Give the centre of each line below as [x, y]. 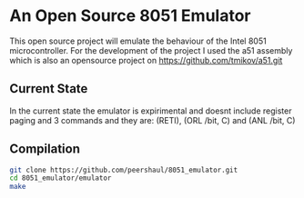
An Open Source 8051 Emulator [130, 16]
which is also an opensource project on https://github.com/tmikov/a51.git [146, 60]
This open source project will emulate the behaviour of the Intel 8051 [138, 41]
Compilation [45, 149]
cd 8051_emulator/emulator [61, 178]
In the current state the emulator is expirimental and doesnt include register [151, 111]
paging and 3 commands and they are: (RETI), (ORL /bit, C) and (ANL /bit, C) [152, 120]
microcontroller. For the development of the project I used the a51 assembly [151, 50]
